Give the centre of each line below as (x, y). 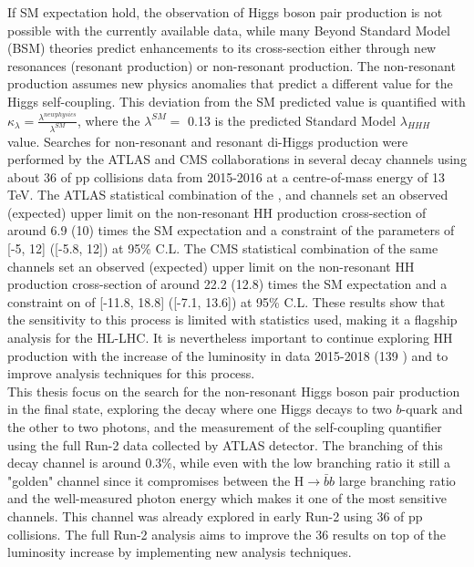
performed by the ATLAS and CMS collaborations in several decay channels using (237, 159)
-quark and (432, 409)
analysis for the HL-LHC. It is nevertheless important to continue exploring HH (230, 338)
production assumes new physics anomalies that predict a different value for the (230, 83)
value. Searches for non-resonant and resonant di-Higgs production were (208, 141)
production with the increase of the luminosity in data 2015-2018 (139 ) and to (228, 355)
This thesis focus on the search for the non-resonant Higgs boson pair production (234, 391)
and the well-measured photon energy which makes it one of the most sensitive (227, 498)
